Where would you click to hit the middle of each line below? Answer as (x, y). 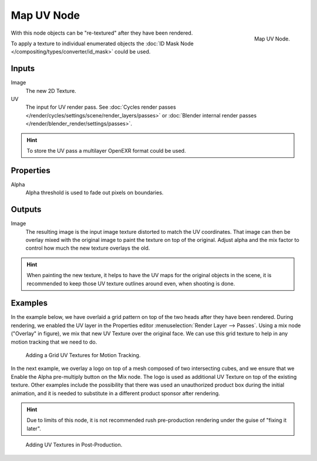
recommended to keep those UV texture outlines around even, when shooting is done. (131, 283)
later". (34, 428)
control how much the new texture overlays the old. (88, 248)
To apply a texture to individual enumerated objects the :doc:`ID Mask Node (102, 43)
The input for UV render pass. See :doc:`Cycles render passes (101, 107)
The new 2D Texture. (51, 90)
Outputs (26, 209)
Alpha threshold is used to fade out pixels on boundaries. (95, 193)
